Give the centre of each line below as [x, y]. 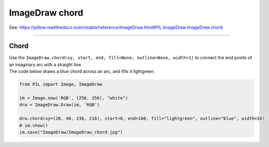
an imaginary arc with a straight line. [46, 64]
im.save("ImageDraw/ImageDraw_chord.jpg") [71, 132]
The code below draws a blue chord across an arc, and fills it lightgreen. [82, 71]
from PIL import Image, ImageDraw [61, 84]
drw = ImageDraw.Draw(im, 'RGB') [60, 105]
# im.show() [34, 125]
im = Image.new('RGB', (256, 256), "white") [74, 98]
